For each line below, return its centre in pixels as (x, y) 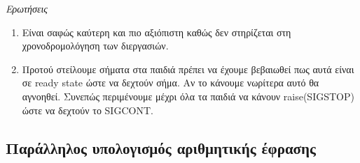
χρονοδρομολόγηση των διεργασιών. (95, 46)
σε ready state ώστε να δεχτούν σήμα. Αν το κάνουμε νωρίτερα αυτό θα (171, 83)
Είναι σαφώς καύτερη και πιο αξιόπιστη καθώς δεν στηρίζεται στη (157, 32)
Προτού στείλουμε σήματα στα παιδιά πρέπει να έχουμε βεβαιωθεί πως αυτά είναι (188, 69)
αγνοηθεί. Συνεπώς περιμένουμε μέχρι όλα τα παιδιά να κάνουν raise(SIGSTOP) (188, 96)
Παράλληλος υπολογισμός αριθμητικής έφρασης (161, 147)
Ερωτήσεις (27, 8)
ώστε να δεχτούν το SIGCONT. (88, 110)
